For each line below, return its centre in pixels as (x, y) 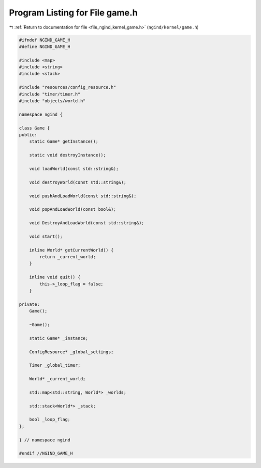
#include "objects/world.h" (52, 101)
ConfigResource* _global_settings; (71, 352)
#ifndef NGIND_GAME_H (45, 40)
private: (29, 304)
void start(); (46, 236)
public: (28, 135)
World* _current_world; (57, 379)
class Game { (35, 128)
